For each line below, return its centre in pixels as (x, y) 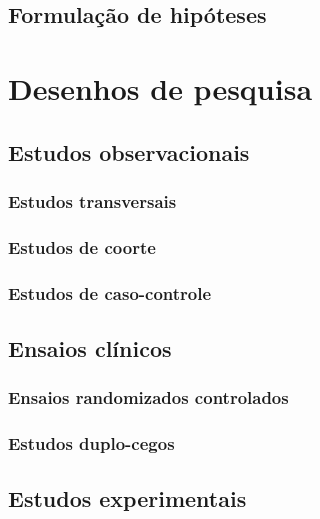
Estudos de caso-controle (110, 292)
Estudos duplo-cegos (91, 443)
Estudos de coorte (82, 246)
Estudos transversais (92, 200)
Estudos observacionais (129, 151)
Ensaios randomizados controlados (148, 397)
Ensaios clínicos (90, 347)
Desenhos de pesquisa (160, 87)
